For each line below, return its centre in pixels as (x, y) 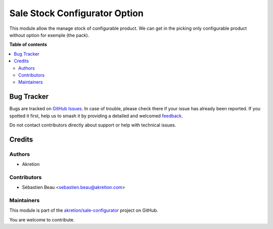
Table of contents (28, 44)
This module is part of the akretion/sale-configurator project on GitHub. (84, 210)
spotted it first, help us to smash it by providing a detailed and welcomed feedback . (96, 116)
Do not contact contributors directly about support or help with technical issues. (93, 125)
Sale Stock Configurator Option (76, 13)
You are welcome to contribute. (42, 219)
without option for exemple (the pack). (49, 35)
